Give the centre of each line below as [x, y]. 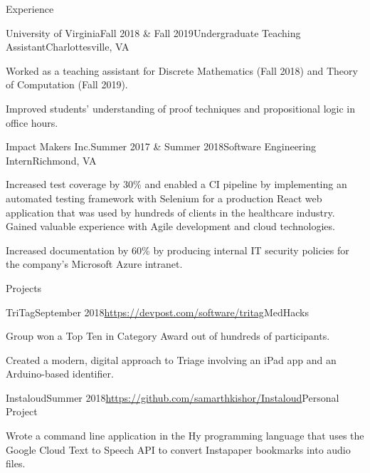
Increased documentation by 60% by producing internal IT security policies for [178, 250]
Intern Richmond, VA [51, 160]
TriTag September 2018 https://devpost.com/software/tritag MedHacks [157, 312]
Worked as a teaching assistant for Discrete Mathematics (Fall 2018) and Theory [182, 70]
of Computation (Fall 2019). [67, 84]
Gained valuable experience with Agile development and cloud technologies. [170, 226]
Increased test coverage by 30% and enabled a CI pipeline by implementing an [176, 184]
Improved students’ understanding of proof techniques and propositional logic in [181, 108]
